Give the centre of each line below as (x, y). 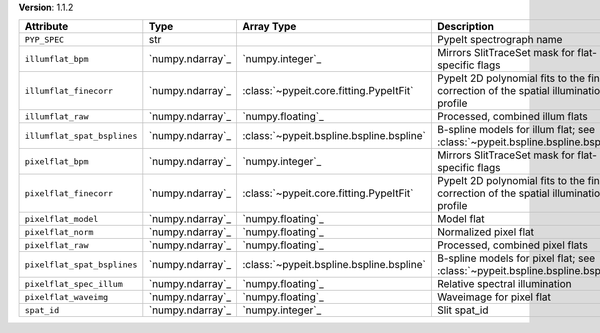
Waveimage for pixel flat (494, 297)
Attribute (46, 27)
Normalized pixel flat (485, 232)
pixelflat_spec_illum (74, 283)
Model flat (460, 219)
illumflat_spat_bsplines (81, 135)
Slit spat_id (462, 310)
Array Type (269, 27)
